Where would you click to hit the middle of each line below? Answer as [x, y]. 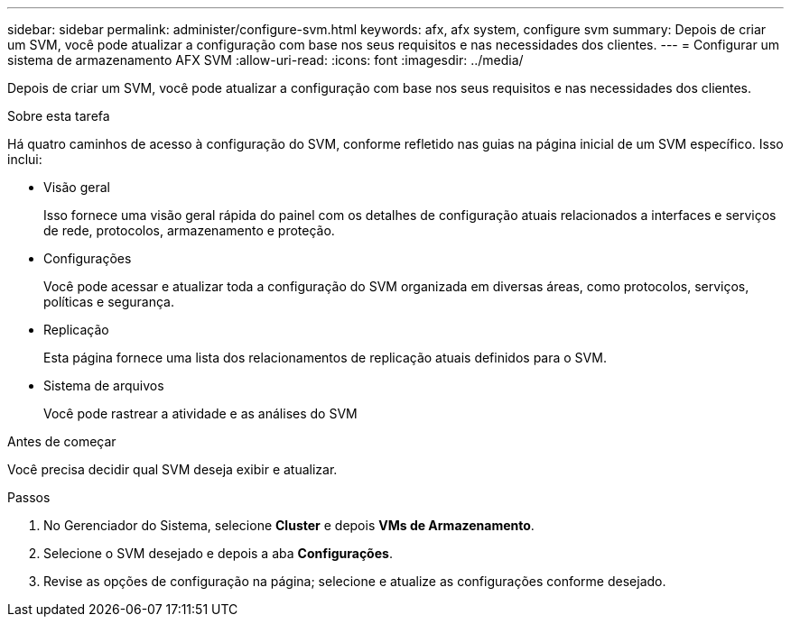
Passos [29, 497]
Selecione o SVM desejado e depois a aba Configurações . [218, 553]
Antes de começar [62, 441]
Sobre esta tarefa [59, 116]
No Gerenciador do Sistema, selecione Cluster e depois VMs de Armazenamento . [289, 525]
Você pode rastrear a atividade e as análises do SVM [200, 413]
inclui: [25, 159]
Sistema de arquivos [104, 385]
